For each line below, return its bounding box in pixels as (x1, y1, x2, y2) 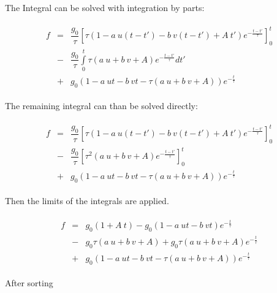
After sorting (5, 276, 53, 289)
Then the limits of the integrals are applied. (5, 194, 169, 207)
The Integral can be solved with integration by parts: (5, 1, 205, 13)
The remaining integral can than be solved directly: (5, 99, 198, 112)
